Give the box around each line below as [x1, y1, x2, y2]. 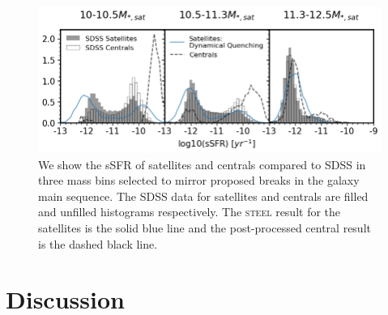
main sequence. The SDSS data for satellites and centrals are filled [38, 187, 369, 204]
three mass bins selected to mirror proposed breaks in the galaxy [38, 172, 360, 189]
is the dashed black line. [38, 235, 158, 252]
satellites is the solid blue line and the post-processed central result [38, 219, 371, 236]
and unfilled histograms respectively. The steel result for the [38, 203, 341, 220]
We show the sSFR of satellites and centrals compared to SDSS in [38, 155, 366, 172]
